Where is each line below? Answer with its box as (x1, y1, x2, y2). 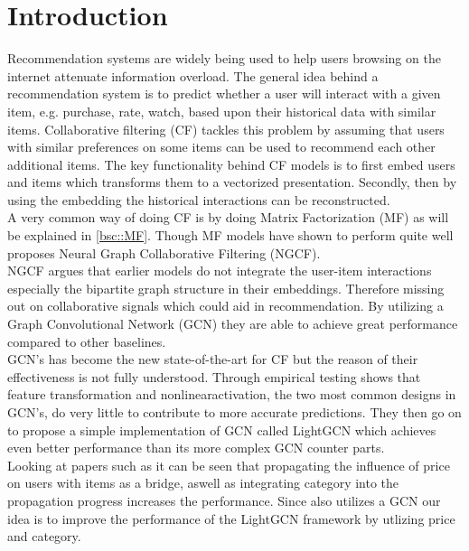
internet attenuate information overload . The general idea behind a (7, 66, 379, 85)
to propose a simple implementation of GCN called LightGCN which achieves (7, 420, 436, 439)
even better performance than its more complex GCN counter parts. (7, 438, 385, 457)
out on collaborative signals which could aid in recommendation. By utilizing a (7, 296, 444, 315)
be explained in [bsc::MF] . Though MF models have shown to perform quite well (7, 226, 454, 245)
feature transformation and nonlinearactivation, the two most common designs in (7, 385, 456, 404)
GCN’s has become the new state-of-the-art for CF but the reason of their (7, 350, 418, 369)
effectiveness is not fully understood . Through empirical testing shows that (7, 367, 421, 386)
